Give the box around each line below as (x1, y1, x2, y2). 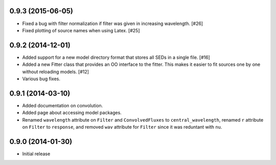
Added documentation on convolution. (22, 102, 103, 108)
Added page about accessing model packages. (22, 110, 122, 116)
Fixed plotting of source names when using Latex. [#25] (22, 27, 140, 33)
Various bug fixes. (22, 76, 61, 82)
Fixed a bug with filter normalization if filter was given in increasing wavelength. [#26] (22, 20, 203, 27)
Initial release (22, 151, 51, 157)
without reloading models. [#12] (22, 68, 89, 75)
